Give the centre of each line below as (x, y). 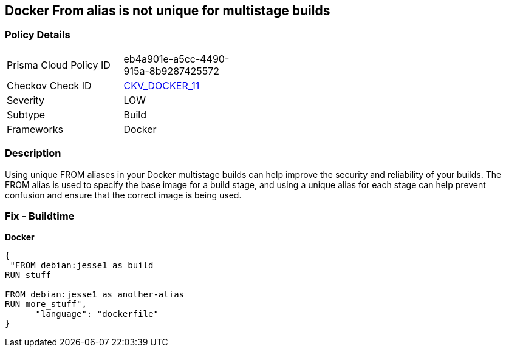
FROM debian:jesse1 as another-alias (95, 295)
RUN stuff (28, 275)
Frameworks (35, 129)
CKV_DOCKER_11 (162, 85)
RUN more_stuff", (46, 304)
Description (33, 153)
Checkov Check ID (49, 85)
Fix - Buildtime (40, 216)
